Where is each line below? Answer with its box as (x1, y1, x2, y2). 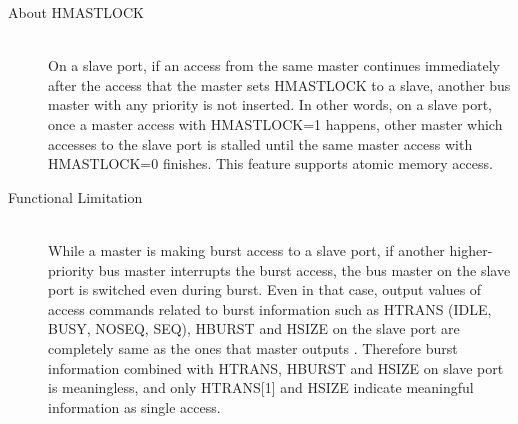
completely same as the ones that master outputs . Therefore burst (48, 337, 458, 358)
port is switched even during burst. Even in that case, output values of (48, 279, 482, 300)
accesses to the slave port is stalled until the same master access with (48, 133, 473, 154)
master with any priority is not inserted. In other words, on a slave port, (48, 94, 492, 115)
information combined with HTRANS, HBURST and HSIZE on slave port (48, 357, 504, 378)
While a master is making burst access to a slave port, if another (48, 239, 445, 260)
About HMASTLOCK (8, 2, 144, 22)
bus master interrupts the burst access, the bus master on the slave (98, 259, 511, 280)
